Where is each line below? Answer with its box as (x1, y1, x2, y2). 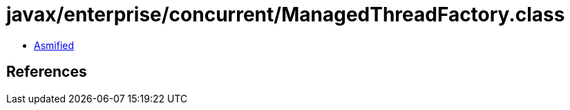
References (6, 63, 87, 81)
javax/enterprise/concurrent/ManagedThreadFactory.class (6, 3, 565, 26)
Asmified (34, 39, 75, 51)
